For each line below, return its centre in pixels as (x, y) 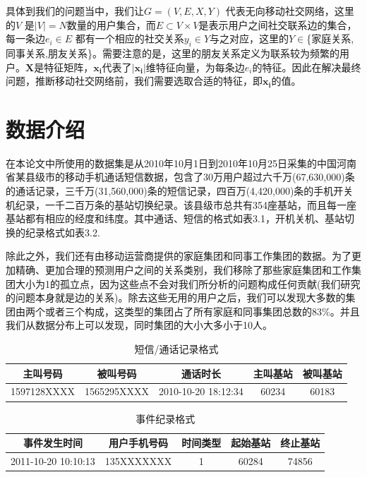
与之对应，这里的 (249, 38)
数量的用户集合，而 (111, 24)
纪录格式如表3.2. (62, 232)
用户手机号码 (139, 443)
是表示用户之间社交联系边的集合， (278, 24)
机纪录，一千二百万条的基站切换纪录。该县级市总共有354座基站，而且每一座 (181, 204)
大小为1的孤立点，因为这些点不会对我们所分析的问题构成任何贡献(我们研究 (188, 283)
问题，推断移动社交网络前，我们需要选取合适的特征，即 (134, 81)
